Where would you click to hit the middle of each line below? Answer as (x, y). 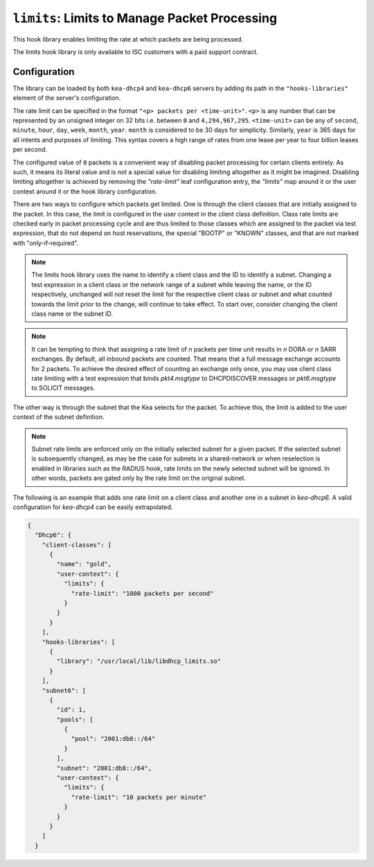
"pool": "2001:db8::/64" (113, 739)
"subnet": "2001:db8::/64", (104, 768)
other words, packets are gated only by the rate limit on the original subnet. (139, 478)
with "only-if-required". (46, 243)
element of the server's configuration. (67, 98)
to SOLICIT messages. (63, 388)
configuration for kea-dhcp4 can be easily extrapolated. (93, 507)
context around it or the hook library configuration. (85, 191)
